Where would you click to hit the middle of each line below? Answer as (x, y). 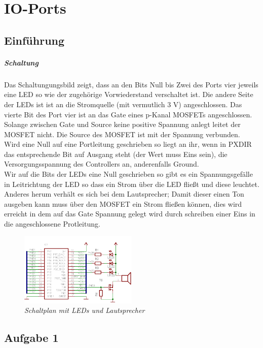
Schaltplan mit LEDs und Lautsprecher (85, 310)
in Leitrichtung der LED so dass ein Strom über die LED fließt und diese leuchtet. (132, 184)
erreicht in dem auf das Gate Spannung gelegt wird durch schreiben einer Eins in (130, 214)
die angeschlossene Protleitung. (52, 224)
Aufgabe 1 (31, 338)
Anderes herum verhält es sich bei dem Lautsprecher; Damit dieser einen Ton (124, 194)
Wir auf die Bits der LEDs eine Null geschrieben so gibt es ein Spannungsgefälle (128, 174)
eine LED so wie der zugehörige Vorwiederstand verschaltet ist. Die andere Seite (129, 94)
